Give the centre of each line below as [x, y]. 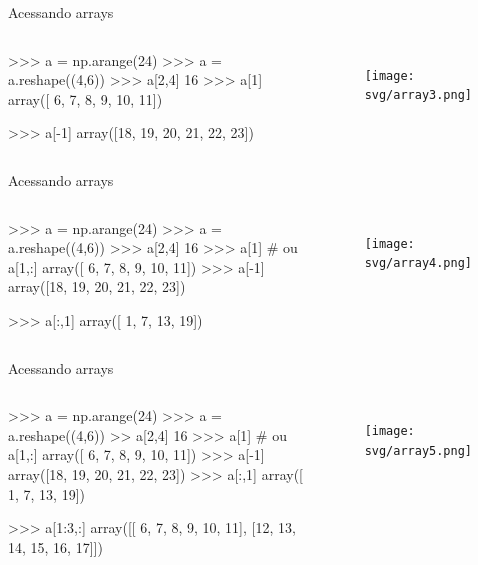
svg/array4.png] [418, 263]
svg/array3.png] [418, 95]
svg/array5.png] [418, 450]
